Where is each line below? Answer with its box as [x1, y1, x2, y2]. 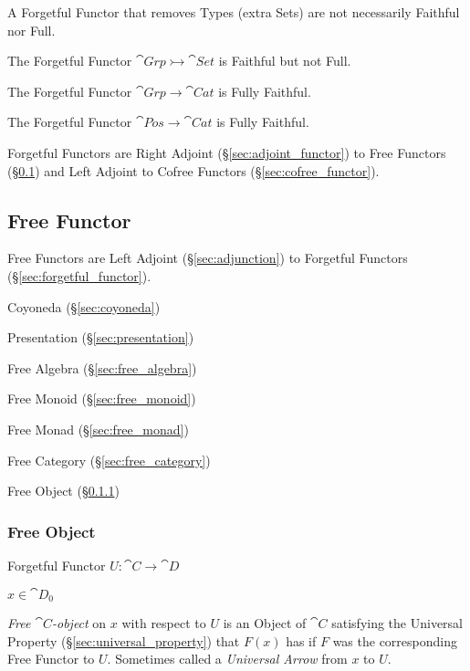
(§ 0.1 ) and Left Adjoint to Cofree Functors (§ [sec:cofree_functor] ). [7, 161, 380, 180]
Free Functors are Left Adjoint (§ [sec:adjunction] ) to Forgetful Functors [7, 248, 408, 267]
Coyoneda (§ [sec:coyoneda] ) [7, 297, 161, 316]
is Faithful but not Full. [218, 51, 351, 70]
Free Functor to [7, 649, 95, 668]
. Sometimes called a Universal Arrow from [107, 649, 348, 668]
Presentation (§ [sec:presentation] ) [7, 328, 194, 347]
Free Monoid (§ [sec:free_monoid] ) [7, 389, 196, 408]
